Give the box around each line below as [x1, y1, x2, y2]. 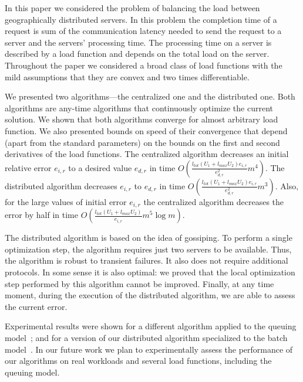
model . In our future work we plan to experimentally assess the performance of [5, 343, 293, 355]
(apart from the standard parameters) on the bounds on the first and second [5, 136, 280, 148]
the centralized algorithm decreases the [143, 195, 284, 207]
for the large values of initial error [5, 195, 127, 207]
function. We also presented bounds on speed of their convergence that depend [5, 124, 288, 137]
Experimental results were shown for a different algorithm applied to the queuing [5, 320, 297, 332]
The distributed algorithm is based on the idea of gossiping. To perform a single [5, 231, 292, 244]
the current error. [5, 300, 68, 312]
